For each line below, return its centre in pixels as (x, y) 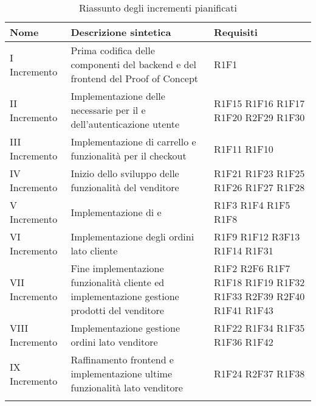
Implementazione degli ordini (132, 236)
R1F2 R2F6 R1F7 (252, 268)
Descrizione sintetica (121, 32)
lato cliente (94, 250)
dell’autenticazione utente (125, 124)
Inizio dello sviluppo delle (125, 173)
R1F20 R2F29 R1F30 (259, 117)
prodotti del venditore (117, 310)
